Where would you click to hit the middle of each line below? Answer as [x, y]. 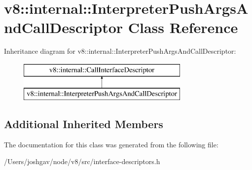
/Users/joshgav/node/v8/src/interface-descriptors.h [82, 161]
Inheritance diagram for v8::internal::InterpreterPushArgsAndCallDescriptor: [120, 51]
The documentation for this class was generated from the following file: [111, 145]
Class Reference [183, 27]
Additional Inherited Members [84, 124]
